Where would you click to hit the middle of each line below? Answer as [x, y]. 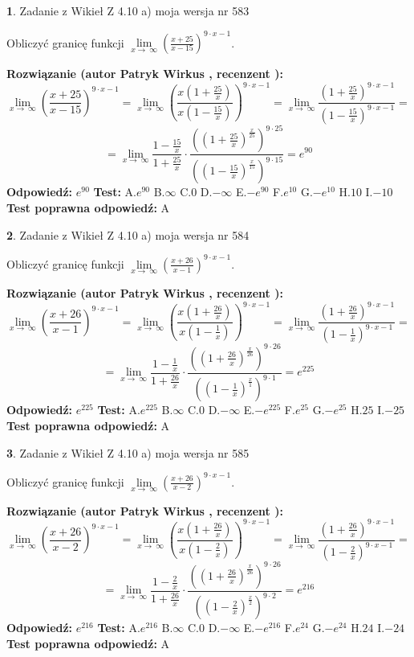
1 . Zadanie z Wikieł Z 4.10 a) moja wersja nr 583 [128, 10]
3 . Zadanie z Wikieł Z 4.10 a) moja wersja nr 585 [128, 452]
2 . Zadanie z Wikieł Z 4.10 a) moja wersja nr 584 [128, 234]
